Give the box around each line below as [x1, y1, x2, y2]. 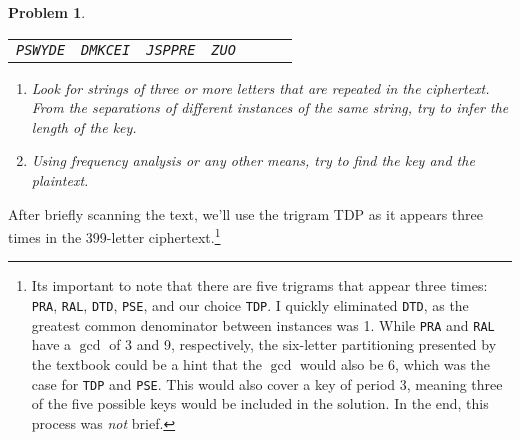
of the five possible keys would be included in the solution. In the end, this [31, 393, 489, 414]
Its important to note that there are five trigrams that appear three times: [31, 275, 488, 296]
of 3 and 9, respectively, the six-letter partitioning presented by [109, 334, 497, 355]
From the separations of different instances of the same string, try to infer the [31, 97, 509, 118]
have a [31, 334, 72, 355]
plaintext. [31, 169, 89, 190]
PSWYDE [16, 41, 66, 58]
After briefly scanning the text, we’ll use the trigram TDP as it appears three [8, 203, 483, 224]
